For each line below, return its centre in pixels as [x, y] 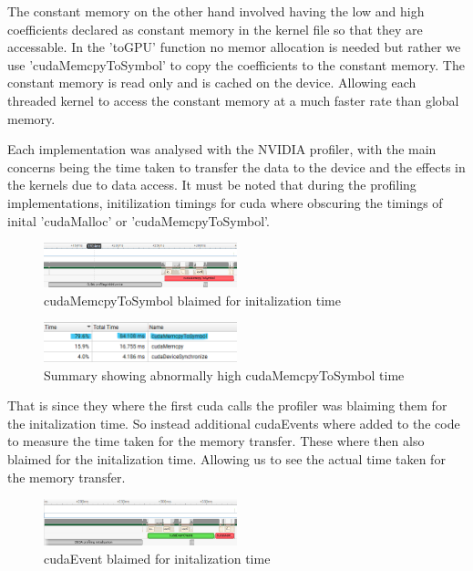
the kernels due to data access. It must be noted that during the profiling [212, 185]
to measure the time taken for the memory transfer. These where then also [216, 441]
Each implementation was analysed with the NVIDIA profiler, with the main [222, 149]
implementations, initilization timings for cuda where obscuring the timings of [225, 202]
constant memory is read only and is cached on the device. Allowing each [212, 83]
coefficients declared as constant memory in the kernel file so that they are [215, 29]
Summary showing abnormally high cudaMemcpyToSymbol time [224, 374]
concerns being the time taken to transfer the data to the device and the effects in [236, 166]
